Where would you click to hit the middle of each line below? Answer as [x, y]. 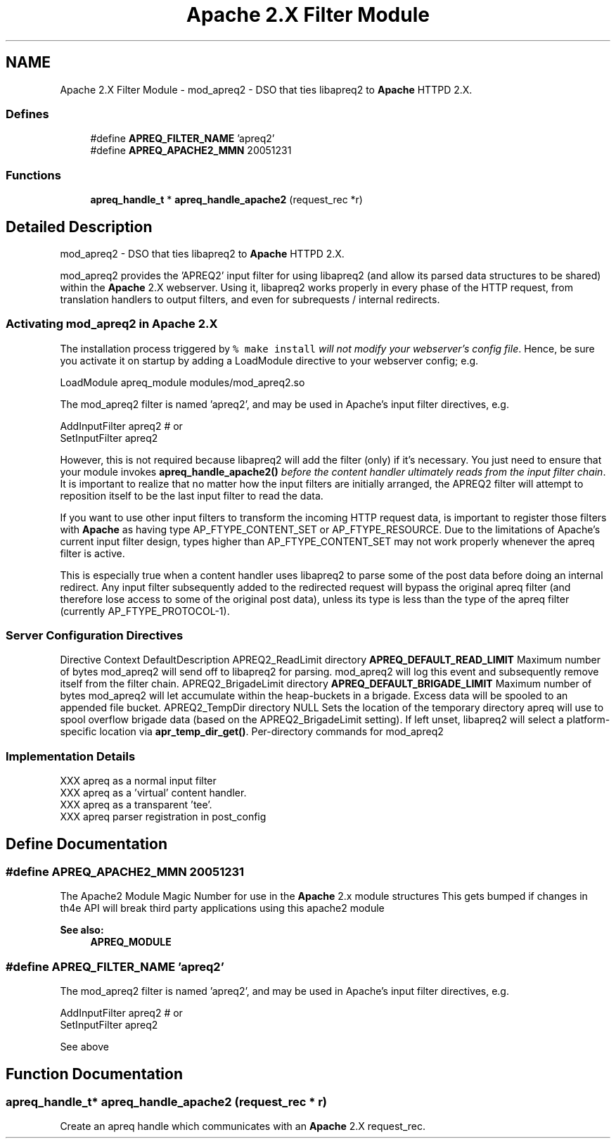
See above [84, 1047]
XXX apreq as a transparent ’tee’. [136, 805]
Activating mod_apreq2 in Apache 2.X [112, 324]
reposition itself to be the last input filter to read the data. [192, 495]
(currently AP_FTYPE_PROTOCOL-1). [145, 611]
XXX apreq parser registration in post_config [163, 817]
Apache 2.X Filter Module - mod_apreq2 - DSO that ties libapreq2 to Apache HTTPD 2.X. [266, 89]
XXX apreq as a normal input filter [138, 781]
